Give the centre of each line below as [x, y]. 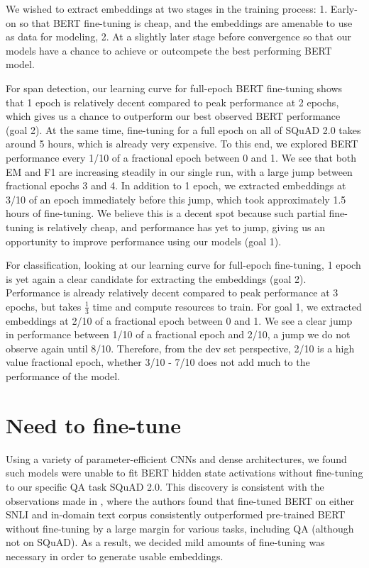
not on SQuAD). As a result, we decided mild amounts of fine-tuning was [165, 542]
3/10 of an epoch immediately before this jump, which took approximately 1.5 [176, 199]
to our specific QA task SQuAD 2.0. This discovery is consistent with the [165, 486]
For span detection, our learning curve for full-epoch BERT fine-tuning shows [174, 88]
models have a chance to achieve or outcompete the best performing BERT [169, 50]
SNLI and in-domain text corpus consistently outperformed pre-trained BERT [176, 514]
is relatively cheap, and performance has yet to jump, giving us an [181, 227]
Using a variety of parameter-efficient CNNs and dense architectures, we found [176, 458]
